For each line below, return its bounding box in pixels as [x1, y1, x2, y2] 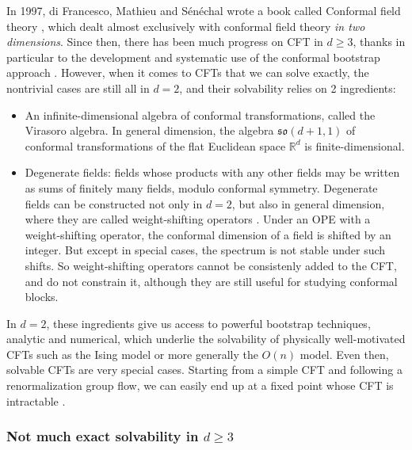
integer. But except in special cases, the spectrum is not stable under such [25, 242, 386, 258]
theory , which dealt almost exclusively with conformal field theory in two [6, 17, 365, 34]
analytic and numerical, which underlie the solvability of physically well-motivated [6, 330, 406, 347]
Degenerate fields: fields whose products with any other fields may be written [25, 164, 400, 181]
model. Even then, [299, 345, 389, 362]
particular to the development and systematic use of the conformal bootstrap [6, 48, 380, 65]
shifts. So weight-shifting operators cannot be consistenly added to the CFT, [25, 257, 397, 273]
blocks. [25, 288, 59, 305]
